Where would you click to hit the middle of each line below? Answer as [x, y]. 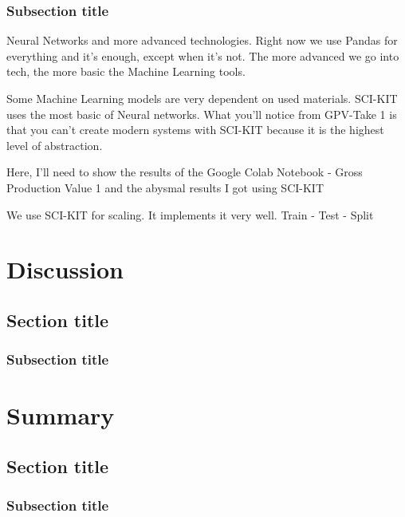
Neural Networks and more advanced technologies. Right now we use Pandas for [202, 40]
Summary [61, 415]
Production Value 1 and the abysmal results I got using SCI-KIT [165, 187]
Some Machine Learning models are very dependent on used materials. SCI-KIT [202, 98]
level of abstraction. [55, 145]
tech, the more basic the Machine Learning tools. [126, 71]
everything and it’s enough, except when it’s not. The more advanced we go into [203, 55]
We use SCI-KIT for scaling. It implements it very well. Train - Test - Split [190, 214]
